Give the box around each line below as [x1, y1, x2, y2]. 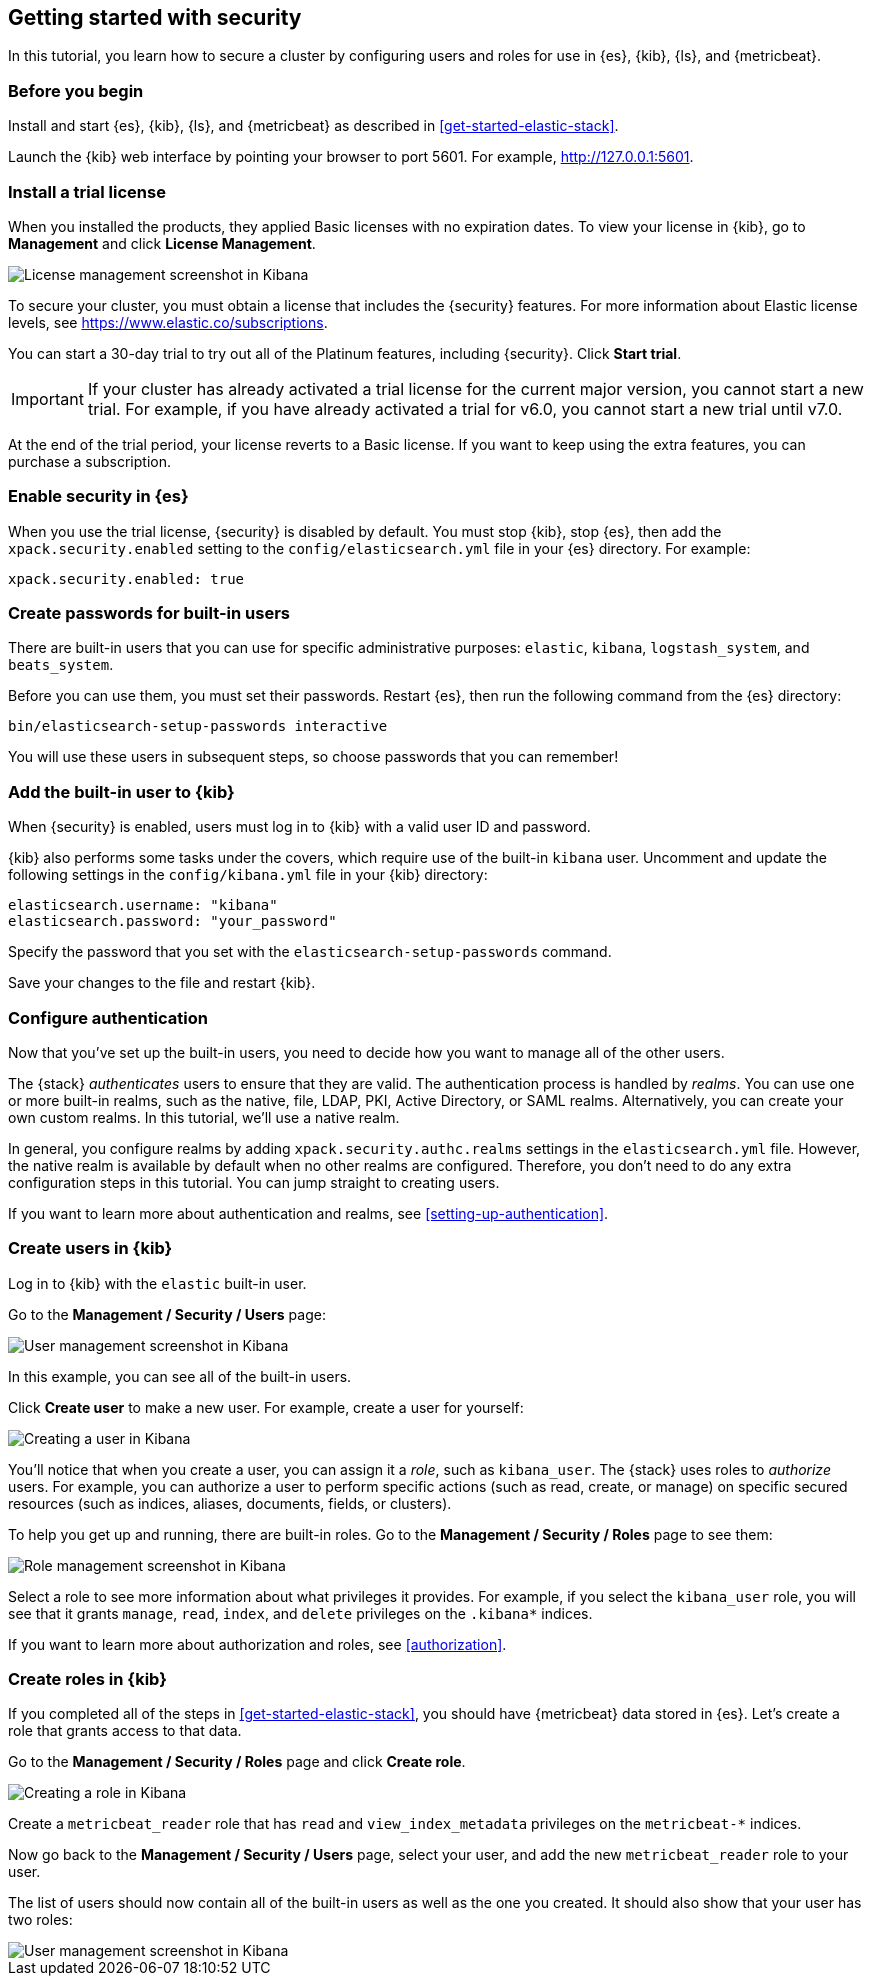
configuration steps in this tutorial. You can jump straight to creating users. [8, 1173, 500, 1191]
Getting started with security [8, 5, 302, 30]
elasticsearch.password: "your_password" [8, 913, 337, 930]
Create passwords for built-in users [8, 603, 290, 624]
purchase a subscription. [8, 452, 171, 470]
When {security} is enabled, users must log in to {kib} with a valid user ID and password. [8, 818, 591, 836]
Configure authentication [8, 1007, 208, 1028]
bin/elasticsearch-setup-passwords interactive [8, 718, 388, 735]
